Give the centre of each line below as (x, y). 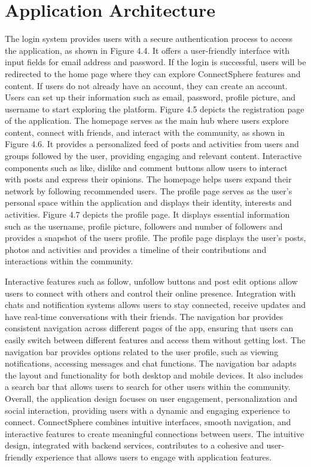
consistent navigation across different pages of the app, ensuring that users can (149, 328)
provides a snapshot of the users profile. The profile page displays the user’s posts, (155, 238)
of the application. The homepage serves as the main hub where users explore (147, 120)
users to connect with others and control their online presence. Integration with (150, 293)
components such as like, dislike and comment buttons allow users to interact (146, 167)
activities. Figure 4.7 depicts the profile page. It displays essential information (147, 214)
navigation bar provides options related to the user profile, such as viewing (142, 351)
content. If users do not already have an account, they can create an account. (146, 85)
